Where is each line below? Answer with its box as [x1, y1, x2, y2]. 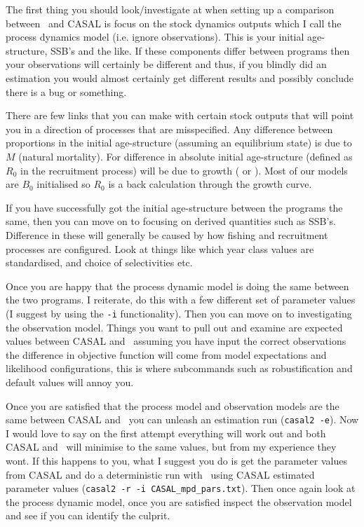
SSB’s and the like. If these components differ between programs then [50, 43, 350, 57]
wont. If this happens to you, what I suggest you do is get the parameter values [6, 453, 348, 467]
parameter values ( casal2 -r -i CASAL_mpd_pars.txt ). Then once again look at [6, 481, 356, 495]
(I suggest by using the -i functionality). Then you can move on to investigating [6, 306, 352, 320]
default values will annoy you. [6, 374, 134, 389]
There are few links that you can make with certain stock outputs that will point [6, 108, 354, 123]
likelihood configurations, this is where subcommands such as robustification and [6, 361, 353, 376]
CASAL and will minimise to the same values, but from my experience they [6, 439, 337, 454]
